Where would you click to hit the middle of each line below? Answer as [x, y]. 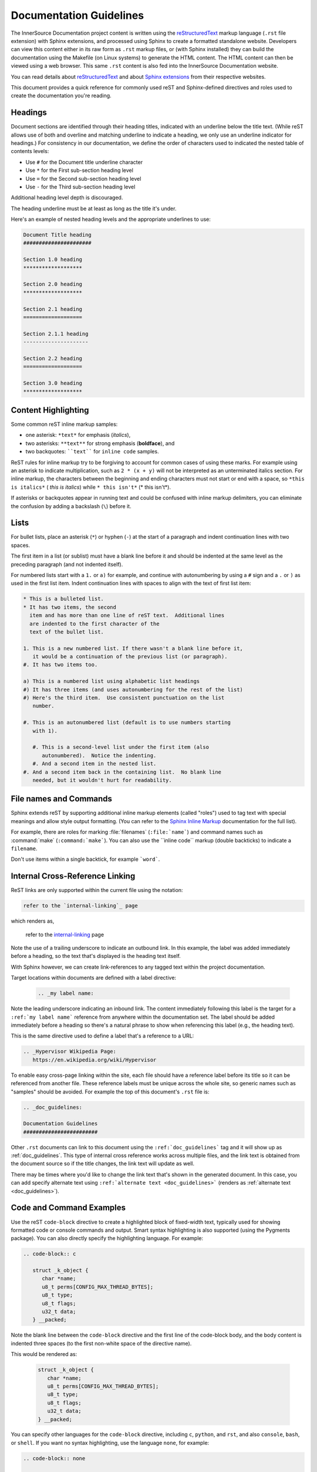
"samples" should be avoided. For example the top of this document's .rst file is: [110, 1092]
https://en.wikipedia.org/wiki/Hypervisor [95, 1060]
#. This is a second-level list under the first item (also [121, 747]
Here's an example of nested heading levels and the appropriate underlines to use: [111, 219]
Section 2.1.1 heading [56, 334]
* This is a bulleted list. [63, 599]
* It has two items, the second [70, 607]
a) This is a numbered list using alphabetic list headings [112, 681]
